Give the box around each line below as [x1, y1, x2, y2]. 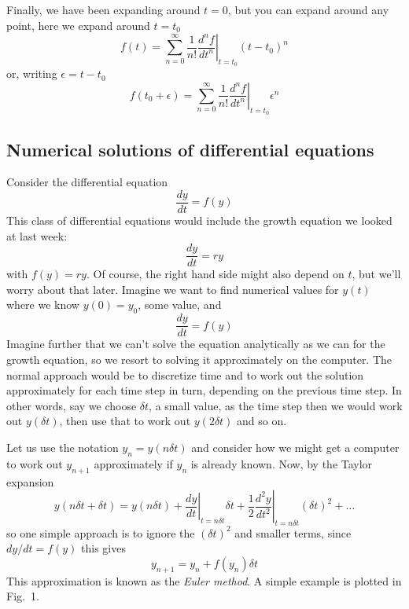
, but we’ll [352, 266, 401, 282]
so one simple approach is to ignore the [6, 524, 195, 541]
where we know [6, 296, 79, 313]
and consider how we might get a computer [191, 438, 400, 455]
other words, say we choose [6, 397, 137, 413]
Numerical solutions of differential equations [6, 137, 374, 161]
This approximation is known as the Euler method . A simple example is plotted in [6, 572, 402, 589]
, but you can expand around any [227, 2, 389, 17]
